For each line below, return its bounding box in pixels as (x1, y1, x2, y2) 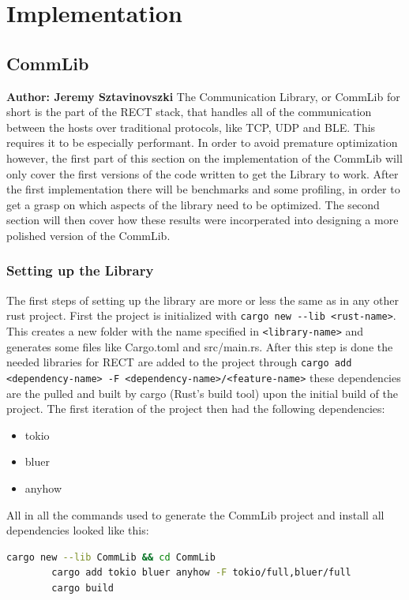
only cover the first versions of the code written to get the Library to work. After (6, 165, 399, 182)
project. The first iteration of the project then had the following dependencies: (6, 400, 385, 417)
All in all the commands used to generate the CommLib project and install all (6, 506, 385, 523)
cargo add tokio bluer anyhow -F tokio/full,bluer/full (51, 567, 351, 579)
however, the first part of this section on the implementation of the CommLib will (6, 149, 403, 166)
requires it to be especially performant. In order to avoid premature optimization (6, 134, 398, 151)
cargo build (51, 582, 114, 594)
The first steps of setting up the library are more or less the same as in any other (6, 291, 400, 308)
